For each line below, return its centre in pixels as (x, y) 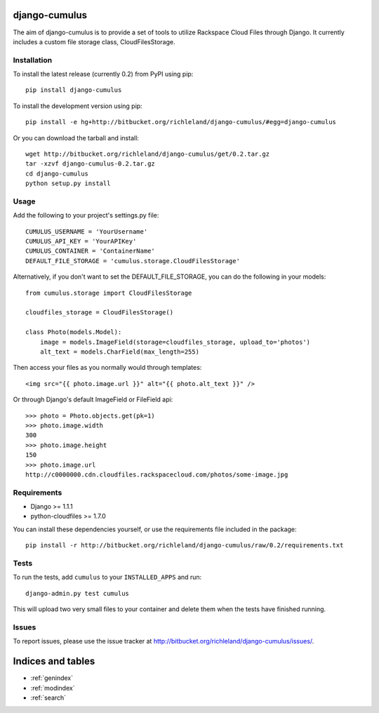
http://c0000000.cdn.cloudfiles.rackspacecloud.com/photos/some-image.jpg (157, 474)
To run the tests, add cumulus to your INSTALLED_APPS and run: (107, 577)
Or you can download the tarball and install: (76, 138)
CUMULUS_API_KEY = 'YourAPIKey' (81, 241)
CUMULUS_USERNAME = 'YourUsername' (87, 231)
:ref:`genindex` (52, 678)
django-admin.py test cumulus (78, 593)
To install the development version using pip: (78, 106)
